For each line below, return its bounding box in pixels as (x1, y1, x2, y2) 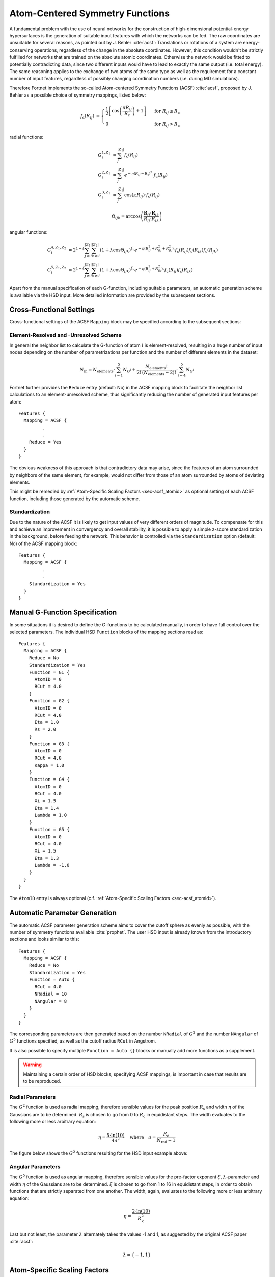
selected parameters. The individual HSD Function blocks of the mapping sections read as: (9, 629, 204, 635)
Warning (23, 1061, 42, 1068)
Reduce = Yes (29, 439, 62, 445)
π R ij (122, 105, 132, 112)
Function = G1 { (29, 669, 70, 675)
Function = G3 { (29, 741, 70, 747)
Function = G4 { (29, 776, 70, 783)
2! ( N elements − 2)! (136, 369, 177, 376)
